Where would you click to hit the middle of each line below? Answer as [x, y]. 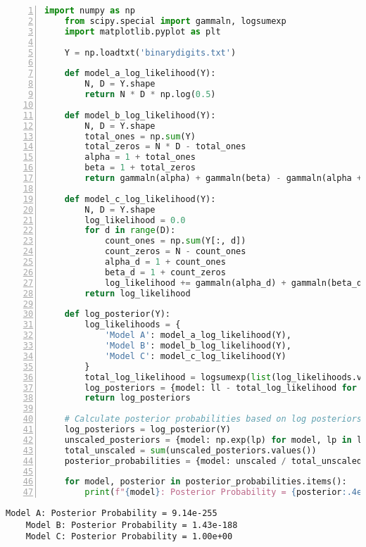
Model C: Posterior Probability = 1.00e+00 [129, 537]
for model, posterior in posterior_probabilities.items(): [206, 482]
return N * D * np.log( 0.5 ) [150, 94]
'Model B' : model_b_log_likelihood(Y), [198, 346]
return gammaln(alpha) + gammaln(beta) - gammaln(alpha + [223, 178]
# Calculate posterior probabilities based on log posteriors [213, 419]
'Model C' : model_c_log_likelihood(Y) [195, 356]
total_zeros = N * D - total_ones [165, 147]
